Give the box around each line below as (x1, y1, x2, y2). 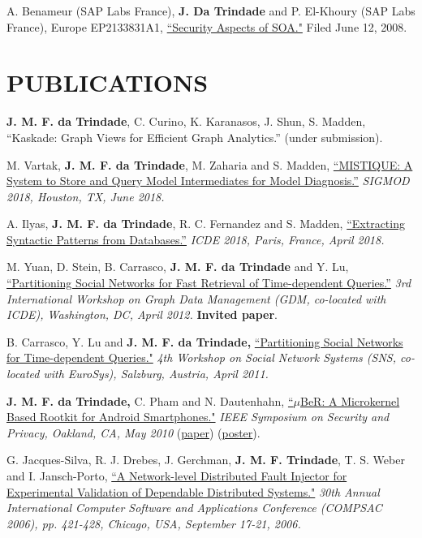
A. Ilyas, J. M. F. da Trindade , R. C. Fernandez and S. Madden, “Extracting (6, 215, 405, 232)
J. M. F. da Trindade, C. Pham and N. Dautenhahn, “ (6, 392, 294, 409)
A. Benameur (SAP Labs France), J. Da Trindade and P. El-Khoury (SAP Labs (6, 2, 416, 19)
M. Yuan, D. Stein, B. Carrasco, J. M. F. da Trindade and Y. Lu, (6, 258, 349, 275)
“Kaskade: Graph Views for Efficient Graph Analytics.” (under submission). (6, 128, 383, 145)
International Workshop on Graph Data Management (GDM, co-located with (6, 290, 386, 307)
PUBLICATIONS (6, 66, 209, 99)
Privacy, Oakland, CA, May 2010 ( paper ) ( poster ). (6, 424, 261, 441)
